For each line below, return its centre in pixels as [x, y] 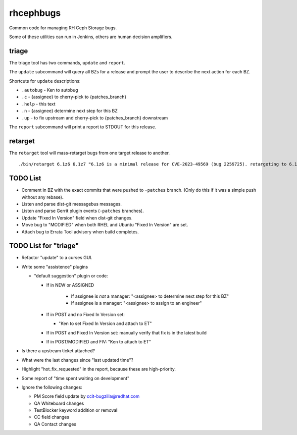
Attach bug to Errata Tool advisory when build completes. [80, 232]
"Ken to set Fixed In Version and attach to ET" [105, 324]
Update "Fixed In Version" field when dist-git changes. [77, 217]
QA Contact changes [55, 424]
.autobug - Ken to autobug [50, 90]
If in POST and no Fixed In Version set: [85, 314]
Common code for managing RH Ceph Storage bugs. [63, 28]
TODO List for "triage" [44, 246]
